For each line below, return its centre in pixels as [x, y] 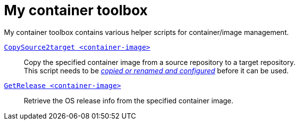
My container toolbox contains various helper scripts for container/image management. [147, 32]
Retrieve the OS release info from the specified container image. [129, 100]
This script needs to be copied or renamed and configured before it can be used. [156, 70]
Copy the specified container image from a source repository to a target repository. [160, 62]
